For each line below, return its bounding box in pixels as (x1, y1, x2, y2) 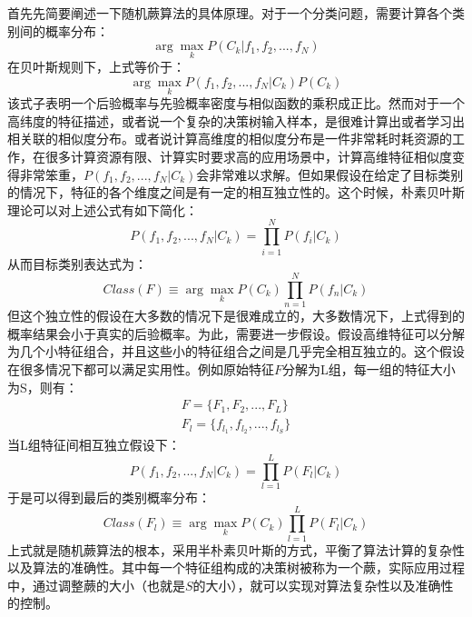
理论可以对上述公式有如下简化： (7, 200, 198, 219)
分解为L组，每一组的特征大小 (282, 360, 456, 378)
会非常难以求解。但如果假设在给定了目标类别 (196, 164, 464, 184)
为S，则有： (7, 377, 78, 396)
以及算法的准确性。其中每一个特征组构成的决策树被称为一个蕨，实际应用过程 (7, 558, 465, 577)
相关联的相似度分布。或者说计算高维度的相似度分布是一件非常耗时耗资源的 (7, 129, 452, 148)
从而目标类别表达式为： (7, 254, 147, 273)
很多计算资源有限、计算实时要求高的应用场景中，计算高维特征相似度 (44, 147, 452, 165)
